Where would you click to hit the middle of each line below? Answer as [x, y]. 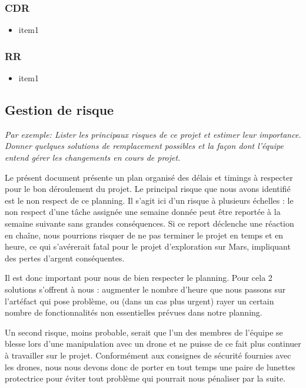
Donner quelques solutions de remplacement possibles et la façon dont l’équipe [144, 146]
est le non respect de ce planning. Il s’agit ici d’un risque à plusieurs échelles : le [149, 200]
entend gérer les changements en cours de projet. [93, 157]
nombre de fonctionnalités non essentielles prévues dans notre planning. [134, 312]
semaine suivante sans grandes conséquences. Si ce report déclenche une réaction [149, 223]
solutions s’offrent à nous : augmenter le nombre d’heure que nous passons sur [145, 289]
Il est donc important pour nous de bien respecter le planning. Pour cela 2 [139, 278]
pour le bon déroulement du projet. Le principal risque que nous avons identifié [148, 189]
